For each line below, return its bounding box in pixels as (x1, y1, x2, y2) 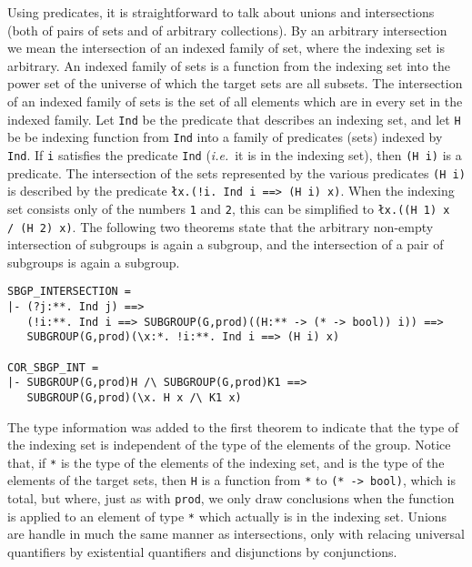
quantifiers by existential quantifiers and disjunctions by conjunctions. (7, 542, 397, 561)
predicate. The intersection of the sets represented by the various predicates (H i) (7, 163, 466, 182)
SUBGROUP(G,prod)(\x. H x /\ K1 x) (26, 390, 242, 404)
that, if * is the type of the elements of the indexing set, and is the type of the (7, 452, 445, 471)
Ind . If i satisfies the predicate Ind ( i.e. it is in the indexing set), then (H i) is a (7, 145, 462, 164)
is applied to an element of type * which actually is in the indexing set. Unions (7, 506, 447, 525)
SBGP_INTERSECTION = (7, 285, 132, 299)
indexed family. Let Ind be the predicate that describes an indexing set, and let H (7, 109, 461, 128)
